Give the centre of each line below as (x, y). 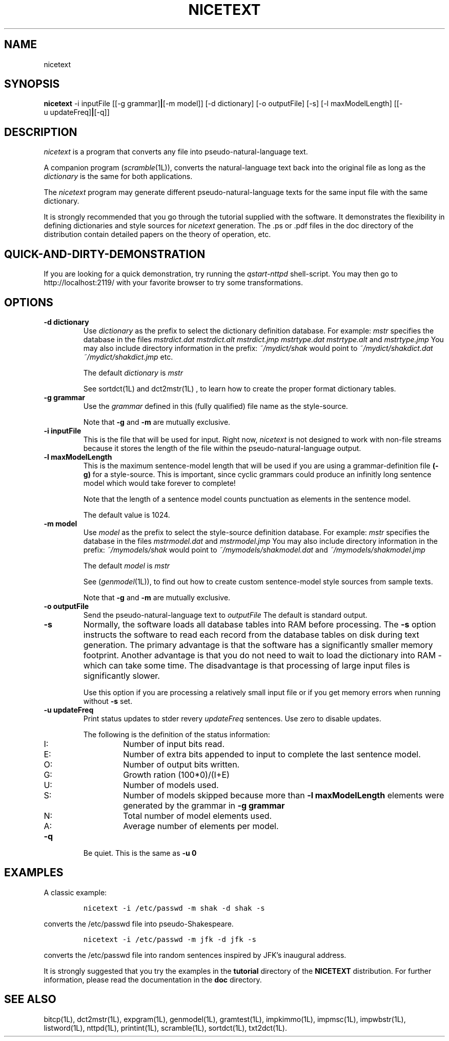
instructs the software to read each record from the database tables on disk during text (251, 634)
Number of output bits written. (181, 764)
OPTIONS (29, 302)
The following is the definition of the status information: (177, 734)
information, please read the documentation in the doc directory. (153, 979)
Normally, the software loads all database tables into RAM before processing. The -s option (260, 624)
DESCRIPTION (41, 132)
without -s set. (108, 701)
